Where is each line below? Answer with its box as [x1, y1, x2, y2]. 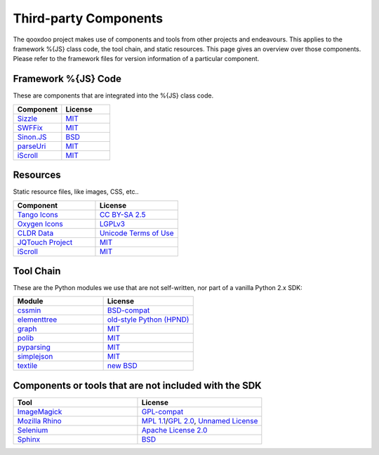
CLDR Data [17, 228, 54, 238]
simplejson [17, 352, 53, 362]
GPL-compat [141, 407, 184, 416]
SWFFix [17, 123, 44, 133]
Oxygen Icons [17, 218, 63, 228]
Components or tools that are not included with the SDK [13, 379, 262, 391]
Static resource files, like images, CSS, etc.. [13, 187, 139, 196]
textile [17, 361, 38, 371]
